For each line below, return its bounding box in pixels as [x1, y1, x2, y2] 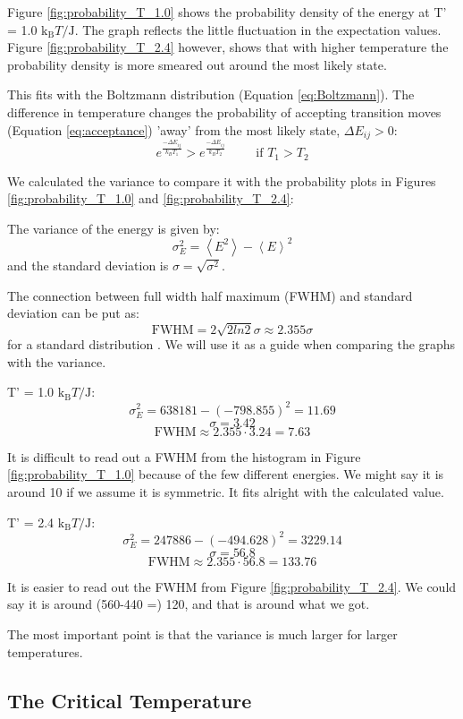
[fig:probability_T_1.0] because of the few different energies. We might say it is [7, 465, 444, 484]
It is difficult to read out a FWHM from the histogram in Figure [7, 447, 361, 466]
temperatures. [7, 642, 83, 661]
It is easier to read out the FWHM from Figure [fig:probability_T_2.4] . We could [7, 577, 457, 595]
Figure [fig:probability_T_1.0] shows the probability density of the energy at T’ [7, 3, 447, 21]
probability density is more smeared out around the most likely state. [7, 55, 387, 73]
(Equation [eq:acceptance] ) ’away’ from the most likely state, [7, 120, 341, 139]
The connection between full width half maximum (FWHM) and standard [7, 286, 413, 304]
